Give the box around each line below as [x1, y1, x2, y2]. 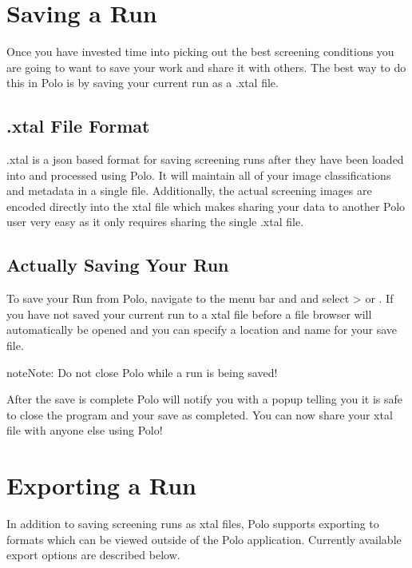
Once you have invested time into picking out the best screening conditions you [6, 43, 394, 60]
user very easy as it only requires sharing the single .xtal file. [6, 213, 304, 230]
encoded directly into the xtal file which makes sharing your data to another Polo [6, 197, 406, 214]
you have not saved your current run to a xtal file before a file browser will [6, 305, 372, 322]
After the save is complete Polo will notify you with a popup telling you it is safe [6, 391, 402, 407]
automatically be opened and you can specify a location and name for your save [6, 321, 398, 338]
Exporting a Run [6, 469, 196, 502]
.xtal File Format [6, 113, 150, 138]
